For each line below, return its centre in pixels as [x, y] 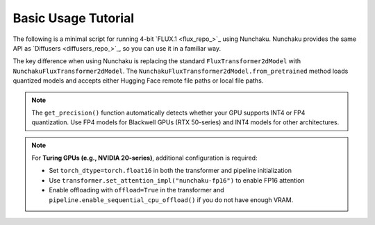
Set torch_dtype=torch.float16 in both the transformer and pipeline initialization [170, 171]
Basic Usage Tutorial [74, 18]
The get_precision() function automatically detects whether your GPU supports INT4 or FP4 [168, 112]
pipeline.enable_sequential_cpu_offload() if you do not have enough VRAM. [171, 200]
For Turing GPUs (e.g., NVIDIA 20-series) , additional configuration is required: [144, 158]
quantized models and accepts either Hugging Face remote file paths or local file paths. [138, 81]
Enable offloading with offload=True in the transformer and [137, 190]
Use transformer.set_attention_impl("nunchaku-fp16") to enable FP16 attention [177, 180]
